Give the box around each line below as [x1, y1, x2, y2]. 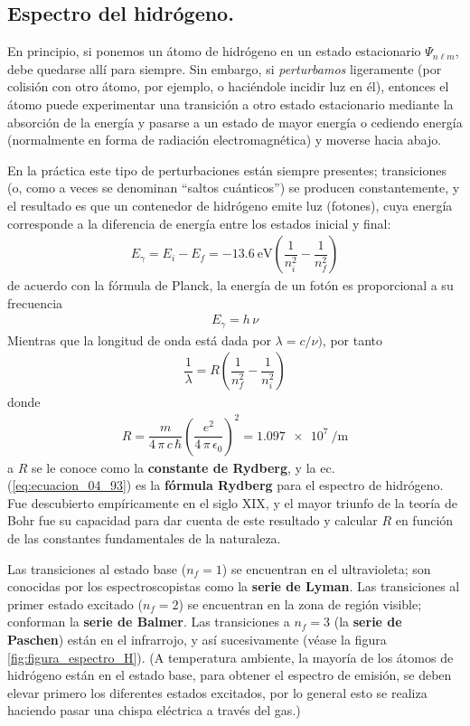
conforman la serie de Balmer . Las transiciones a [7, 612, 290, 631]
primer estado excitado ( [7, 594, 143, 613]
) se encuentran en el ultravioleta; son [221, 559, 431, 578]
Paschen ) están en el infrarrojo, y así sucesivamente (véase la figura [7, 629, 387, 648]
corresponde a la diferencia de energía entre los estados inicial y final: [7, 213, 391, 232]
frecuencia [7, 293, 63, 312]
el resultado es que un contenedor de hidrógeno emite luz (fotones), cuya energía [7, 195, 453, 214]
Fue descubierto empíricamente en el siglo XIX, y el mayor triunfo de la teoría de [7, 493, 457, 512]
